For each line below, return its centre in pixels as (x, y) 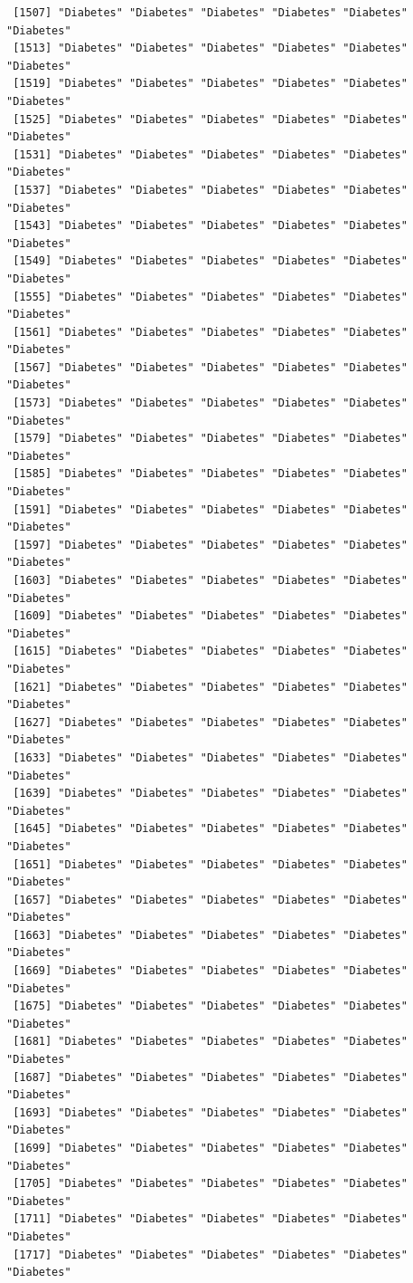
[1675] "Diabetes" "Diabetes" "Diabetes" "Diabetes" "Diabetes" (210, 1006)
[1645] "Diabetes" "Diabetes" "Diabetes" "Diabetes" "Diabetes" (210, 829)
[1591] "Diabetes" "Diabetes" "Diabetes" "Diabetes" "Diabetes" (210, 509)
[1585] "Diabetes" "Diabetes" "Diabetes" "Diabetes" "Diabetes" (210, 474)
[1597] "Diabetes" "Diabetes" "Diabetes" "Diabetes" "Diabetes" (210, 545)
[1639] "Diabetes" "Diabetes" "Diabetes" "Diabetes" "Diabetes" (210, 794)
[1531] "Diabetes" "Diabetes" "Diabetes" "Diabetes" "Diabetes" (210, 154)
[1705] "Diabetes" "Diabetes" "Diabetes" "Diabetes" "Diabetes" (210, 1184)
